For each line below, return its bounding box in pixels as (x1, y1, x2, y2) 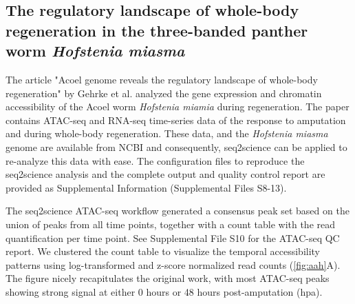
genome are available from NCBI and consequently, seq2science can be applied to (6, 139, 347, 154)
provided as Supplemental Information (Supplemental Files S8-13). (6, 180, 287, 194)
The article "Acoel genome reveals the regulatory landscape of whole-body (6, 72, 318, 86)
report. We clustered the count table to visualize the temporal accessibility (6, 244, 321, 259)
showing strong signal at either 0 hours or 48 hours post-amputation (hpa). (6, 284, 323, 298)
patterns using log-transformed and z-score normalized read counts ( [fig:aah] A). (6, 257, 341, 272)
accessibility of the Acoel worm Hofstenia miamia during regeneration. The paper (6, 99, 349, 114)
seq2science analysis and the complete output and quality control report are (6, 167, 325, 181)
